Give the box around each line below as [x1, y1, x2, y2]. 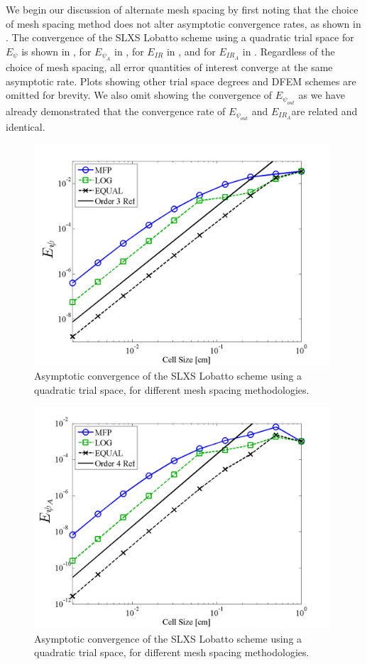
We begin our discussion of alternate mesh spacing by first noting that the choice [6, 2, 358, 16]
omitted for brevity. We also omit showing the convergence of [6, 87, 273, 102]
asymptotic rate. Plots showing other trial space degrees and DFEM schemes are [6, 73, 356, 88]
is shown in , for [21, 43, 92, 58]
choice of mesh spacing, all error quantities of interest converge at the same [6, 60, 333, 75]
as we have [298, 87, 345, 102]
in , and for [166, 43, 216, 58]
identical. [6, 119, 45, 134]
